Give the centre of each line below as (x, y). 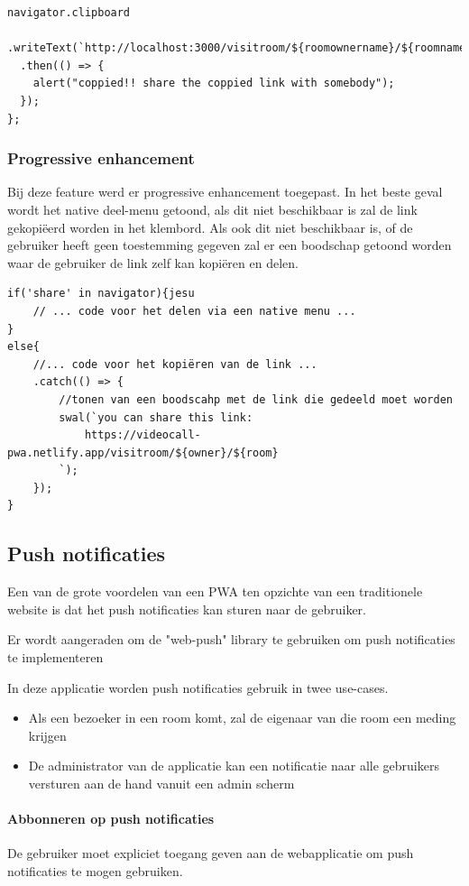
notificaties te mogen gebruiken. (95, 871)
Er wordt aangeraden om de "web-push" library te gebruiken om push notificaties (231, 639)
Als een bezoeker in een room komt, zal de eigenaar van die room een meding (242, 718)
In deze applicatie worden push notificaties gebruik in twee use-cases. (198, 687)
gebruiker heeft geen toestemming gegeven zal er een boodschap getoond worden (230, 245)
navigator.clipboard (69, 13)
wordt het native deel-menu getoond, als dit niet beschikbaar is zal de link (212, 209)
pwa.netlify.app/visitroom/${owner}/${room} (143, 452)
